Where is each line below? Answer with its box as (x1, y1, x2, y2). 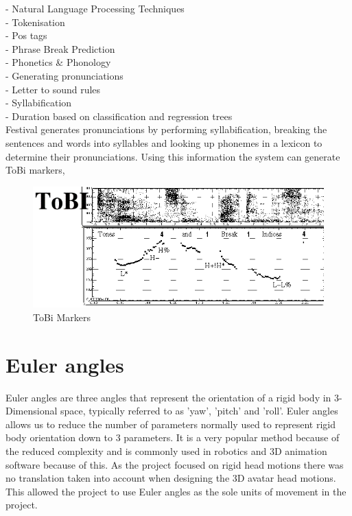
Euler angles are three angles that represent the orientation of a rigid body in (5, 390, 331, 404)
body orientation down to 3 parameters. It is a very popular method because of (5, 430, 340, 445)
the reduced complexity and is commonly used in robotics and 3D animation (5, 444, 327, 458)
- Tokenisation (5, 14, 65, 29)
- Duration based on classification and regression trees (5, 108, 233, 123)
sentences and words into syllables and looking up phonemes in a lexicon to (5, 135, 322, 150)
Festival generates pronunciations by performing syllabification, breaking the (5, 122, 327, 137)
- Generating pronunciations (5, 68, 124, 82)
